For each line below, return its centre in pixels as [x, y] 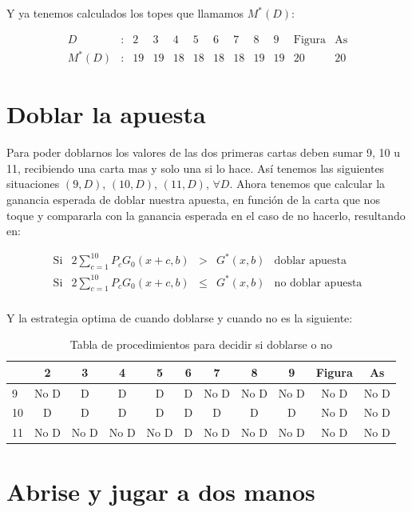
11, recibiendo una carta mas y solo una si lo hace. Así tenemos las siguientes [196, 168]
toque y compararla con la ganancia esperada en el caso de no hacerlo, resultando [206, 215]
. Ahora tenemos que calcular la [307, 184]
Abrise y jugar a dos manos [161, 491]
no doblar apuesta [318, 283]
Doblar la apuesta [106, 114]
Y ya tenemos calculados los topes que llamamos [125, 13]
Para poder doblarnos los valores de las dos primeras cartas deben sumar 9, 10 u [204, 152]
